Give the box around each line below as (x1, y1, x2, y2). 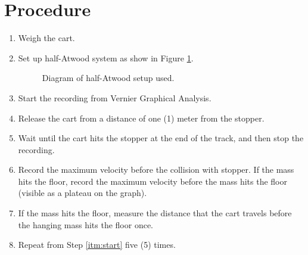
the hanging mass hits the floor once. (18, 218, 154, 231)
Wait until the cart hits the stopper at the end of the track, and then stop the (18, 132, 304, 144)
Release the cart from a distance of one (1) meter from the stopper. (18, 111, 265, 124)
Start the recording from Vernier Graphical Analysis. (18, 91, 211, 104)
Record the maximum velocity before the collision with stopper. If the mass (18, 163, 294, 176)
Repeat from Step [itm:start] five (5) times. (18, 238, 176, 251)
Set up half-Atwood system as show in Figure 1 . (18, 51, 194, 64)
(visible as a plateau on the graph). (18, 186, 147, 199)
